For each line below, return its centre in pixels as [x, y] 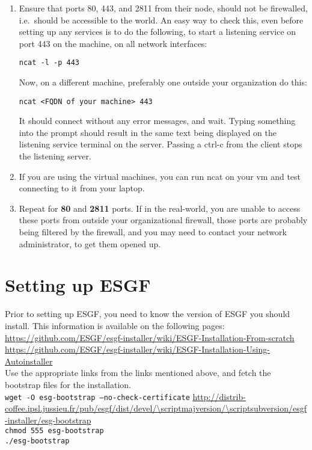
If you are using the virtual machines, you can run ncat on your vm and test [160, 176]
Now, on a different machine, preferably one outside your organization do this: [163, 82]
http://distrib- [219, 396]
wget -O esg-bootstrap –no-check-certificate [97, 397]
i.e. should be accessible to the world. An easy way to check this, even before [161, 20]
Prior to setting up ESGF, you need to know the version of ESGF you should [148, 314]
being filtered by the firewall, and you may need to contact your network [153, 232]
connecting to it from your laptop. [82, 188]
